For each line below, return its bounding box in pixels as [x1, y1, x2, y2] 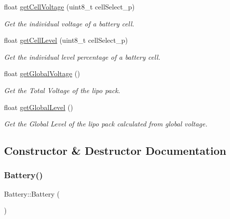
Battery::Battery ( [4, 188, 60, 199]
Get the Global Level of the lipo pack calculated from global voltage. [4, 118, 208, 129]
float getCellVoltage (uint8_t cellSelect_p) [4, 1, 135, 11]
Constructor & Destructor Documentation [4, 143, 227, 158]
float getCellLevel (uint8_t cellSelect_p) [4, 35, 128, 45]
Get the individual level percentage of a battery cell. [4, 51, 160, 62]
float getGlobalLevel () [4, 102, 73, 112]
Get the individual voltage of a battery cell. [4, 18, 134, 28]
